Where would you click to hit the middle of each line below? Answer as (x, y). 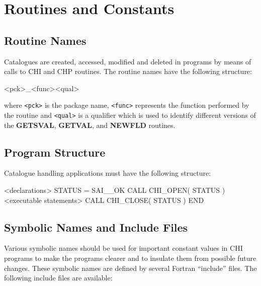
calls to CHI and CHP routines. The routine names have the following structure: (128, 71)
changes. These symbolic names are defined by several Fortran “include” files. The (130, 268)
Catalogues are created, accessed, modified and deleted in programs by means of (128, 61)
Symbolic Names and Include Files (96, 227)
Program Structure (55, 152)
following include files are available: (58, 278)
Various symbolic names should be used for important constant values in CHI (123, 248)
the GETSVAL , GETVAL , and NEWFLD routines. (90, 125)
